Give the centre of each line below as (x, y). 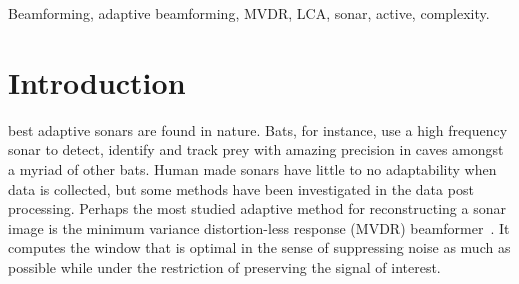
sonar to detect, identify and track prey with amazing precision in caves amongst (256, 149)
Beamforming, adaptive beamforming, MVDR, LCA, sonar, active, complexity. (249, 13)
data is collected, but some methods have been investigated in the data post (241, 188)
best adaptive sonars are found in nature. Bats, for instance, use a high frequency (258, 129)
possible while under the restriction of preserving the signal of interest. (224, 266)
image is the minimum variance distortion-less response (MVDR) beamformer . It (259, 227)
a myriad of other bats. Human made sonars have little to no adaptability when (252, 168)
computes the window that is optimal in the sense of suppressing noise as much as (259, 247)
